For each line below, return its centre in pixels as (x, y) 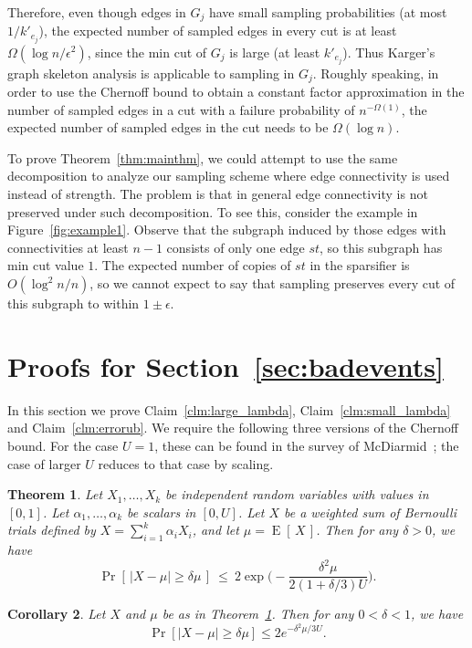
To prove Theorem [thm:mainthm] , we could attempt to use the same (203, 157)
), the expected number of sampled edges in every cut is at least (218, 31)
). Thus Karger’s (389, 52)
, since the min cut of (147, 52)
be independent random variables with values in (297, 494)
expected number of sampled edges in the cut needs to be (168, 127)
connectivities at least (68, 247)
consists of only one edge (236, 247)
